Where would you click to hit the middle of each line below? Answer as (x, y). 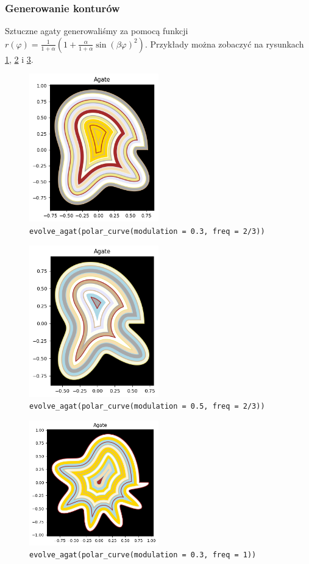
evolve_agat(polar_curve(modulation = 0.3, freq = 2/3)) (147, 232)
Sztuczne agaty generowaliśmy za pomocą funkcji (97, 31)
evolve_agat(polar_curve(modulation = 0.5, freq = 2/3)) (147, 407)
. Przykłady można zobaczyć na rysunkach (224, 44)
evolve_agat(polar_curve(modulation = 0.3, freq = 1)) (143, 555)
